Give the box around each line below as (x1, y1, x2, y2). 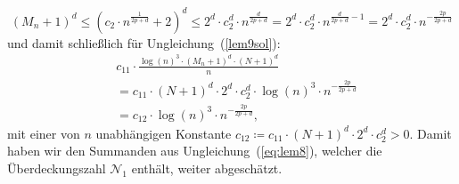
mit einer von (7, 124, 80, 142)
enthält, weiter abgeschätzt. (131, 159, 283, 178)
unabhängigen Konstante (95, 124, 232, 142)
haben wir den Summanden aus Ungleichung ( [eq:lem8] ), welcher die (7, 141, 382, 160)
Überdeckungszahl (7, 159, 106, 178)
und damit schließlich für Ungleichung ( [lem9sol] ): (7, 33, 281, 52)
